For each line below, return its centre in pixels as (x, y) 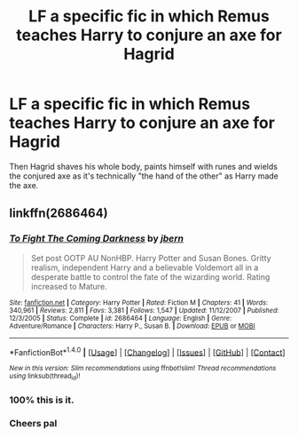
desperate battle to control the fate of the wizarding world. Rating (150, 276)
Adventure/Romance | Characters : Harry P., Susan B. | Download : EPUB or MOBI (132, 326)
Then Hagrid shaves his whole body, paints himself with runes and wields (143, 166)
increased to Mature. (69, 286)
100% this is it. (42, 400)
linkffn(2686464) (59, 214)
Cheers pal (33, 424)
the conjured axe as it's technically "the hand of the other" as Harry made (144, 176)
